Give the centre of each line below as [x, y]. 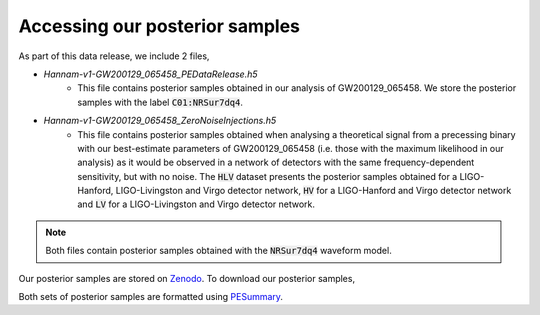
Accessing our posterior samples [159, 26]
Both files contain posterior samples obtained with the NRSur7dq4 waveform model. [218, 251]
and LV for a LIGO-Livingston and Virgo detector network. [196, 204]
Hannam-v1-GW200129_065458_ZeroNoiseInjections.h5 [160, 121]
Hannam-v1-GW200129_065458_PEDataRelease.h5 [151, 74]
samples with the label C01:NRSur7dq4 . [160, 102]
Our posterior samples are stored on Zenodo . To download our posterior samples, [186, 278]
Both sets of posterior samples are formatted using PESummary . [151, 297]
